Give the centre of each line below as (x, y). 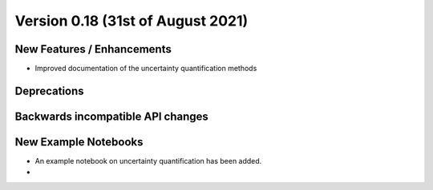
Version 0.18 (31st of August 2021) (132, 21)
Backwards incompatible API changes (111, 116)
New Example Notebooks (79, 142)
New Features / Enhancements (93, 49)
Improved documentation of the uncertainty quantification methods (146, 69)
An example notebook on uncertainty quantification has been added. (148, 161)
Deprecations (49, 91)
